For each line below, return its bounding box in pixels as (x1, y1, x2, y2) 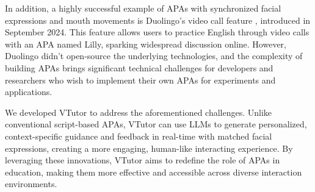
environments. (5, 177, 57, 190)
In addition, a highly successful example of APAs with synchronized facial (5, 2, 281, 14)
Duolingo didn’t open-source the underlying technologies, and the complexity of (5, 49, 303, 62)
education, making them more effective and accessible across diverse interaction (5, 165, 302, 178)
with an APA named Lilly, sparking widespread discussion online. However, (5, 37, 286, 50)
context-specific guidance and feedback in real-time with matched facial (5, 129, 272, 142)
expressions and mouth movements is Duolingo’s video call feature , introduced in (5, 13, 311, 26)
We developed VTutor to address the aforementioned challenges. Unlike (5, 105, 272, 118)
